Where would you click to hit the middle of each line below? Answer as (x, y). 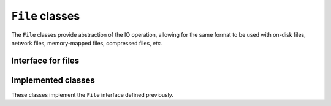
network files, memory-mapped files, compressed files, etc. (87, 43)
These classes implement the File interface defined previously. (93, 94)
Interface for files (45, 60)
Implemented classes (53, 80)
